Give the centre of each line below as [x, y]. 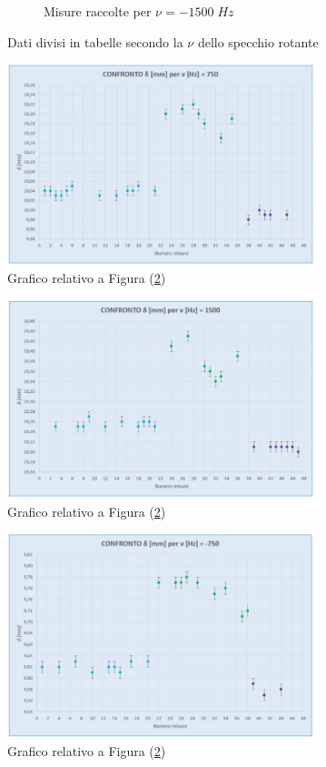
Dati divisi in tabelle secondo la [95, 41]
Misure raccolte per [98, 11]
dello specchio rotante [258, 41]
